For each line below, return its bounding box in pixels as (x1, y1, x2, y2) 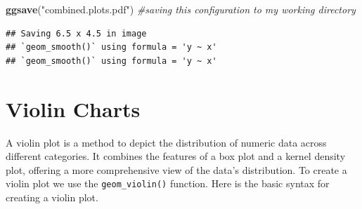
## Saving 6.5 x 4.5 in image (6, 28, 147, 39)
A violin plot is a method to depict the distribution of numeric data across (6, 135, 327, 149)
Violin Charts (6, 94, 141, 123)
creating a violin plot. (6, 189, 98, 204)
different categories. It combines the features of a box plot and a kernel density (6, 149, 346, 163)
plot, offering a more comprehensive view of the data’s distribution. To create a (6, 162, 347, 177)
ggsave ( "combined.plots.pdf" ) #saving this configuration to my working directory (6, 2, 356, 16)
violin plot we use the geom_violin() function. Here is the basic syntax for (6, 176, 330, 191)
